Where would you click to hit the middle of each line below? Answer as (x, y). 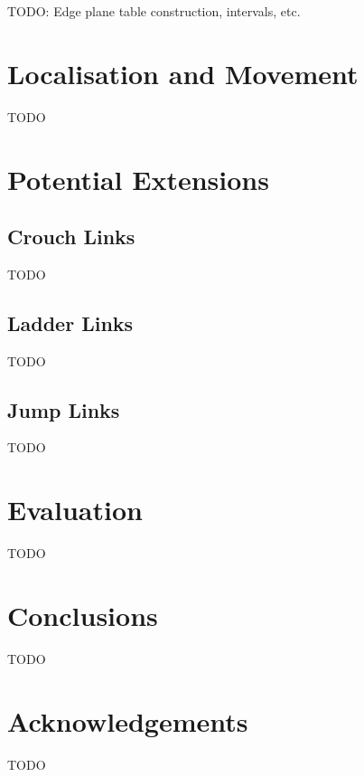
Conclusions (83, 615)
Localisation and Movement (183, 73)
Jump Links (64, 409)
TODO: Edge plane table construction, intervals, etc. (154, 11)
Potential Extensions (138, 179)
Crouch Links (71, 237)
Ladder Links (70, 322)
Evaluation (75, 510)
